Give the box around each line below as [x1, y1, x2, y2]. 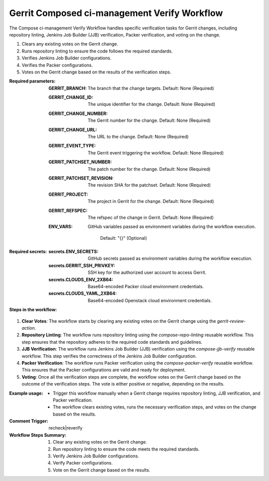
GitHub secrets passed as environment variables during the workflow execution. [88, 255, 253, 262]
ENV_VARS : [48, 224, 73, 230]
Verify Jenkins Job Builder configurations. [53, 453, 139, 459]
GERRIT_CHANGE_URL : [48, 126, 97, 132]
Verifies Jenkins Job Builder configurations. [21, 55, 112, 61]
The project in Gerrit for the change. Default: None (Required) [88, 198, 214, 204]
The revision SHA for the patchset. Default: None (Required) [88, 182, 211, 188]
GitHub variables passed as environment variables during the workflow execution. [88, 224, 256, 230]
